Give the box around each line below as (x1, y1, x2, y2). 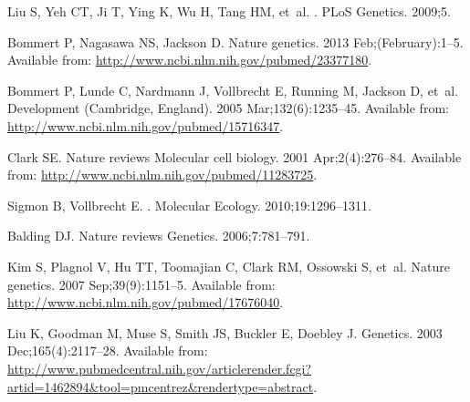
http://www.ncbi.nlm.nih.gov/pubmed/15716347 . (7, 116, 284, 135)
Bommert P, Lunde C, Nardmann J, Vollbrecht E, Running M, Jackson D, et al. (7, 80, 459, 99)
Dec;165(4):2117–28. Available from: (7, 341, 208, 360)
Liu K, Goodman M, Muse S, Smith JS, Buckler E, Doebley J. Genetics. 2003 (7, 323, 443, 342)
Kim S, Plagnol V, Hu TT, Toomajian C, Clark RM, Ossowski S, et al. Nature (7, 256, 450, 275)
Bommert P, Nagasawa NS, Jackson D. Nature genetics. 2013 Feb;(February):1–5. (7, 32, 464, 51)
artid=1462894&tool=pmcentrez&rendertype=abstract (7, 376, 314, 396)
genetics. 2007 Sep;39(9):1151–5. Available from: (7, 274, 276, 294)
